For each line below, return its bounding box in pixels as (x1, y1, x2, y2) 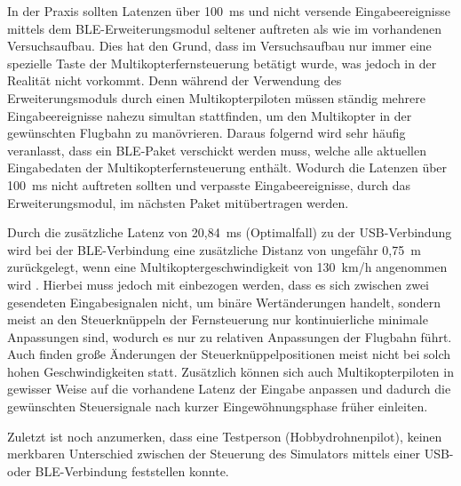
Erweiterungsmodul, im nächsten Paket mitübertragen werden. (7, 193, 349, 211)
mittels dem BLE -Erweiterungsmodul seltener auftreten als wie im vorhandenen (7, 19, 441, 37)
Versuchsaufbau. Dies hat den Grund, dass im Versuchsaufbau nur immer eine (7, 36, 432, 55)
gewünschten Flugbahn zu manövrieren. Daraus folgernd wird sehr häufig (7, 123, 406, 142)
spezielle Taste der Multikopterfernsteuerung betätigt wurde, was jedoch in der (7, 53, 437, 72)
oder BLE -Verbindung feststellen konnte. (7, 461, 229, 480)
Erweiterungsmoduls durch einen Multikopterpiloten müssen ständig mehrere (7, 88, 426, 107)
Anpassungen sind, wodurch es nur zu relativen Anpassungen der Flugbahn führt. (7, 327, 452, 346)
